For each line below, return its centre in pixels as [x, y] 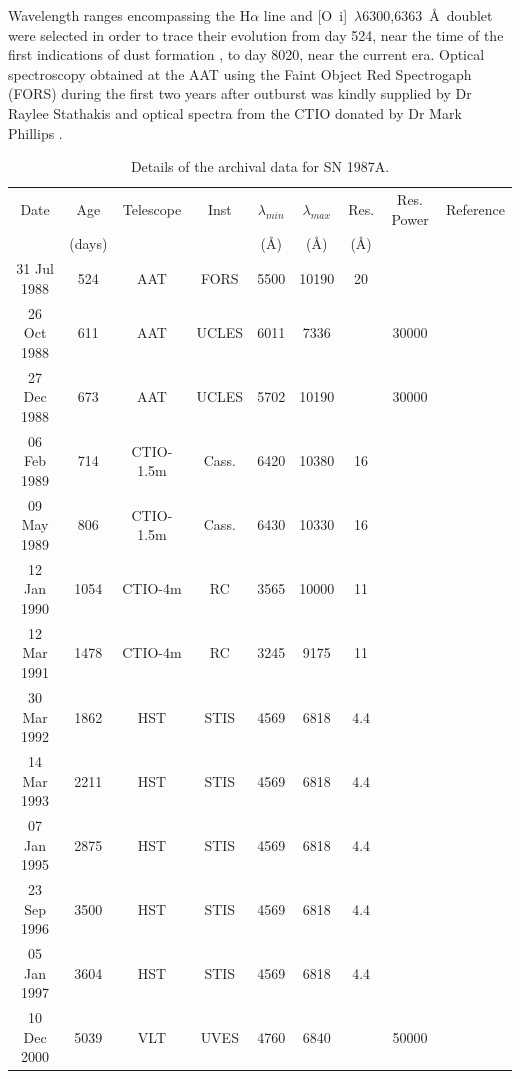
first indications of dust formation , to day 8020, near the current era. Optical [246, 54]
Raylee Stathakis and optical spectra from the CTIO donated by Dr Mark [235, 112]
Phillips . [35, 132]
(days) [88, 243]
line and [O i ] [305, 15]
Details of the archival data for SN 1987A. [260, 166]
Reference [475, 208]
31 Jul [35, 268]
